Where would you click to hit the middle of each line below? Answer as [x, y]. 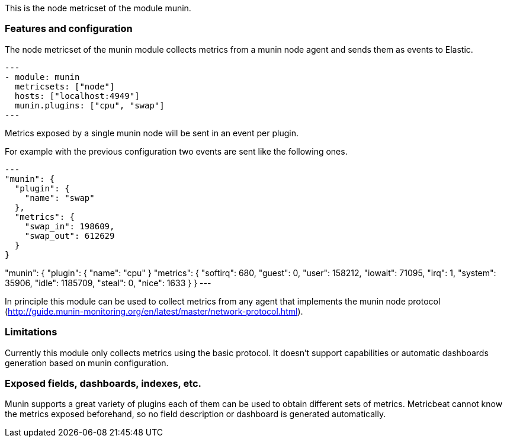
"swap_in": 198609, [70, 226]
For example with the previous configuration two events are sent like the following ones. [176, 151]
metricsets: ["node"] [65, 86]
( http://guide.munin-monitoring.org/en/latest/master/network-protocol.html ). [154, 311]
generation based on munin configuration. [87, 363]
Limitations [31, 332]
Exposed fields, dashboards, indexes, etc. [103, 383]
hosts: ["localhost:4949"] [77, 96]
